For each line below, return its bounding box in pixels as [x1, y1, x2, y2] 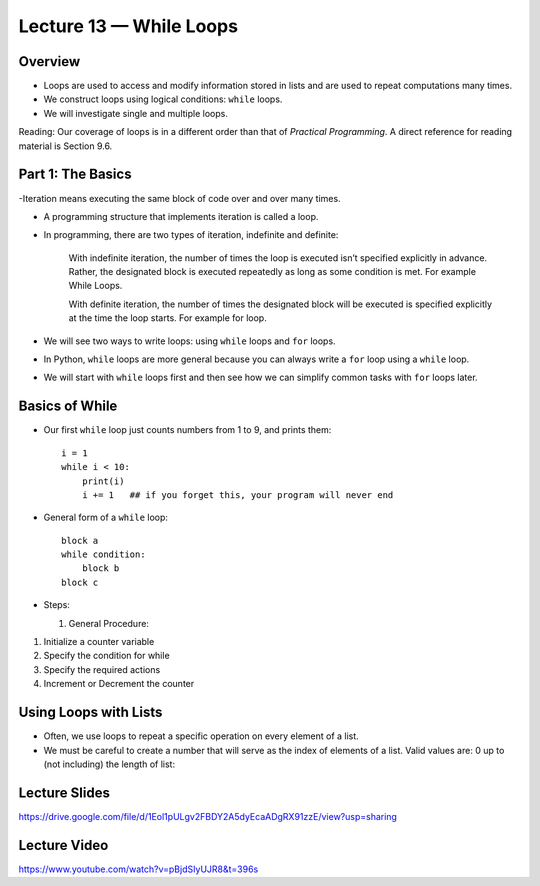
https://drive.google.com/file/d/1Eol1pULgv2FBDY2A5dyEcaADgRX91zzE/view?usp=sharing [18, 810, 397, 822]
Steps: [43, 599, 70, 611]
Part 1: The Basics [18, 166, 132, 183]
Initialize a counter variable [43, 636, 155, 648]
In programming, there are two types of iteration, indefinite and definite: [43, 229, 339, 241]
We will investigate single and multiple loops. [43, 107, 229, 119]
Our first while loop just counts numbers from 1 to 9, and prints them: [43, 424, 332, 436]
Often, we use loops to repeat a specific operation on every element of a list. [43, 730, 359, 742]
